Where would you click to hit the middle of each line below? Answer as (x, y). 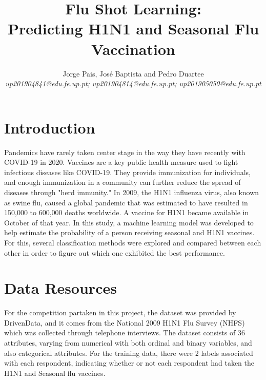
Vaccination (133, 49)
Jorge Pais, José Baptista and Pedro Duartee (133, 73)
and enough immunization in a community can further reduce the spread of (122, 182)
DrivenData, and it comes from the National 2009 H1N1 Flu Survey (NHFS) (125, 322)
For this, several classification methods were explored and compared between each (133, 242)
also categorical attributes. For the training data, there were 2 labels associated (129, 353)
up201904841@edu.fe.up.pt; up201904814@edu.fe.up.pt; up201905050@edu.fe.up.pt (133, 83)
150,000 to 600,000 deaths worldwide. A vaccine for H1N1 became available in (127, 212)
